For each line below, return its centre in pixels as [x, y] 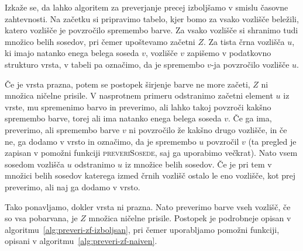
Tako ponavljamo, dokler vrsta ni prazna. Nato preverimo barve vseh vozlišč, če [148, 206]
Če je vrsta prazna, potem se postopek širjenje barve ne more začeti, [128, 84]
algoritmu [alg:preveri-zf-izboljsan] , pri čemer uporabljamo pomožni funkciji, [142, 229]
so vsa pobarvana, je [41, 218]
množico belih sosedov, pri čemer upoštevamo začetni [100, 41]
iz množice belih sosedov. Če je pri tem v [198, 164]
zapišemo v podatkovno [229, 53]
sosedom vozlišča [35, 164]
